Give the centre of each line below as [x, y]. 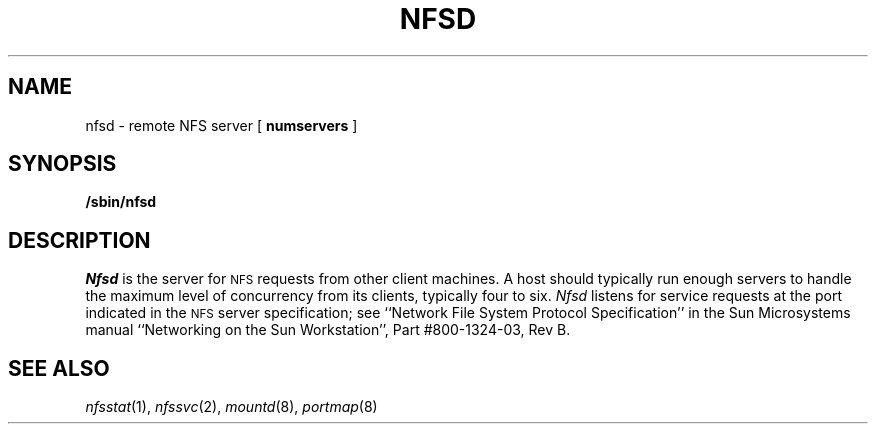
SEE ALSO [59, 368]
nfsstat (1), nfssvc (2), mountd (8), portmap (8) [231, 407]
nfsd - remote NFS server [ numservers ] [221, 125]
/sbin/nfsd [121, 202]
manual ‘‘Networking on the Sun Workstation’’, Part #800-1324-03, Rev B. [328, 330]
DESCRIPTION [79, 240]
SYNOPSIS [62, 164]
